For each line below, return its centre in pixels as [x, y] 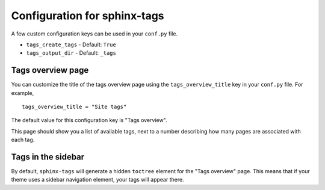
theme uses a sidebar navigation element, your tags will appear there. [97, 180]
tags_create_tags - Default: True [71, 44]
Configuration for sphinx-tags [88, 16]
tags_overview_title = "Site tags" [74, 107]
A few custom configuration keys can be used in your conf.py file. [94, 34]
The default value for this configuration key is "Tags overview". [89, 120]
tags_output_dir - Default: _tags [71, 53]
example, [23, 93]
